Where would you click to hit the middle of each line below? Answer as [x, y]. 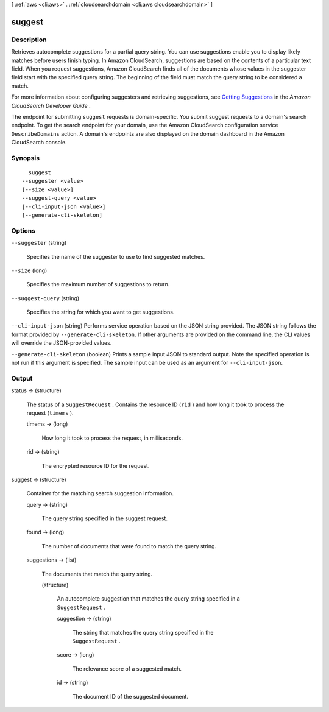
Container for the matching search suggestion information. [100, 493]
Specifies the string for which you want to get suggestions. [101, 312]
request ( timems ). [50, 413]
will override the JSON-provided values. [62, 343]
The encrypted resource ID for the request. [96, 465]
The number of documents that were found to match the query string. [129, 546]
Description [29, 40]
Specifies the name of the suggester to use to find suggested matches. [116, 256]
